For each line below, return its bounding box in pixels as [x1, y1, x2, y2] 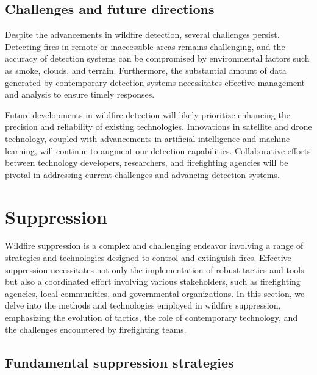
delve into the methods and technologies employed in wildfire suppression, [5, 299, 281, 312]
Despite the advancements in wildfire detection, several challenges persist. [5, 28, 280, 41]
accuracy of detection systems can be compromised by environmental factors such [5, 52, 310, 65]
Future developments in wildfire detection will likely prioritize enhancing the [5, 108, 290, 121]
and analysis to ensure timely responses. [5, 88, 155, 101]
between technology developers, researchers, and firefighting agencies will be [5, 156, 288, 169]
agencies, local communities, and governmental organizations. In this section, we [5, 287, 305, 299]
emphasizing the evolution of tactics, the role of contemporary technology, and [5, 311, 298, 324]
